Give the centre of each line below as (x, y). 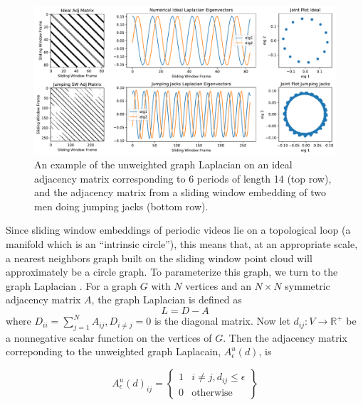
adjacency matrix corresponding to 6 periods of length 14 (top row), (183, 178)
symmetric (307, 285)
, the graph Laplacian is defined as (167, 299)
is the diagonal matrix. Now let (222, 321)
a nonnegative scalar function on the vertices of (109, 337)
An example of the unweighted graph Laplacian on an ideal (163, 164)
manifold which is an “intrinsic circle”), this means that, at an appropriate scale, (182, 244)
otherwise (212, 393)
